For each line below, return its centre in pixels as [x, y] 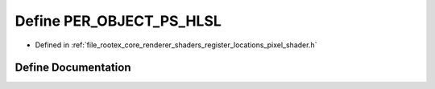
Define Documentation [73, 68]
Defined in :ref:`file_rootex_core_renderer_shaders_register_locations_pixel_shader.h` [176, 45]
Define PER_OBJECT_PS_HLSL [118, 21]
